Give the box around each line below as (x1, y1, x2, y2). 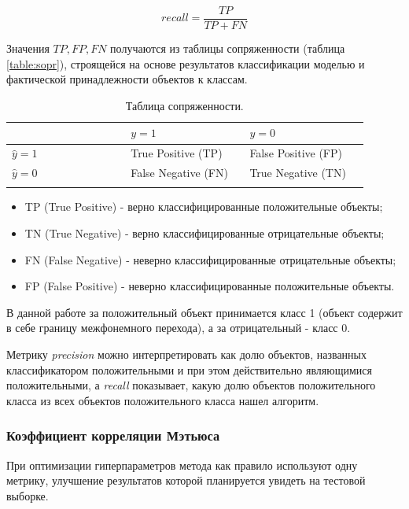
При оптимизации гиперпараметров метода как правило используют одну (6, 456, 358, 473)
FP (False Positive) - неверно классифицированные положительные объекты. (24, 278, 395, 294)
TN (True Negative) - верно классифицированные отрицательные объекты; (24, 225, 385, 242)
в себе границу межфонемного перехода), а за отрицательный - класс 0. (6, 319, 351, 336)
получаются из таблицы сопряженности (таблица (110, 40, 345, 57)
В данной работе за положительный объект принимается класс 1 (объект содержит (6, 304, 403, 320)
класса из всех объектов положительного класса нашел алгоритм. (6, 392, 319, 408)
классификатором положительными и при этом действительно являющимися (6, 361, 372, 378)
